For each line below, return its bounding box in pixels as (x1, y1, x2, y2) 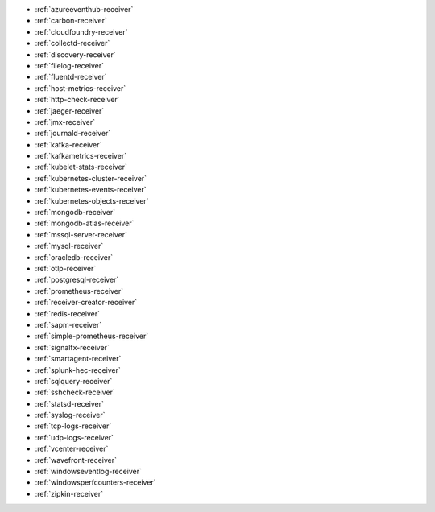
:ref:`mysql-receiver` (35, 242, 104, 251)
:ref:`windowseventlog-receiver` (35, 467, 143, 477)
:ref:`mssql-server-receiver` (35, 229, 128, 239)
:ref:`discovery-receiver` (35, 49, 116, 60)
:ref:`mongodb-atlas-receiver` (35, 218, 135, 229)
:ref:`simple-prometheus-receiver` (35, 331, 149, 341)
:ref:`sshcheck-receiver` (35, 387, 116, 398)
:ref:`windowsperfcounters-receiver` (35, 477, 156, 487)
